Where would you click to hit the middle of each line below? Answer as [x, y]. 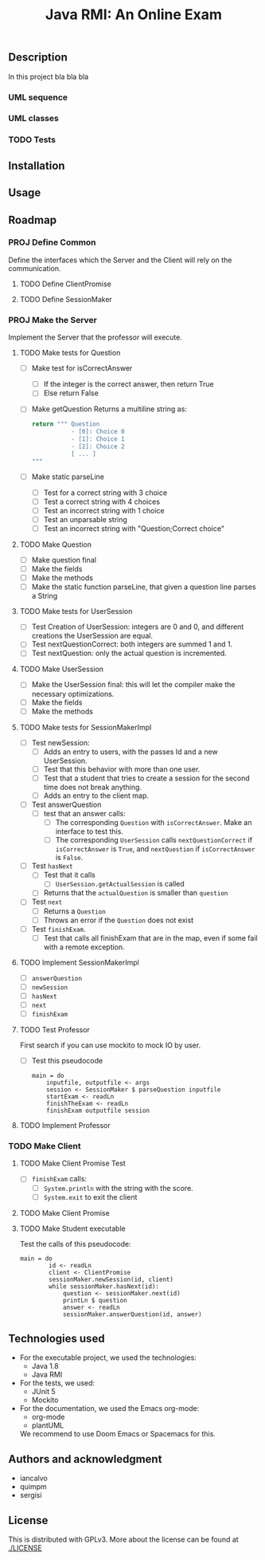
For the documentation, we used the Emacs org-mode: [109, 1409]
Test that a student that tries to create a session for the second [147, 778]
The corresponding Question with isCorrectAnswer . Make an [154, 823]
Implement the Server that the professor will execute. [95, 337]
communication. [35, 268]
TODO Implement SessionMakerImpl [79, 962]
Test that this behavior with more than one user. [122, 769]
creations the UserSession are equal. [92, 636]
